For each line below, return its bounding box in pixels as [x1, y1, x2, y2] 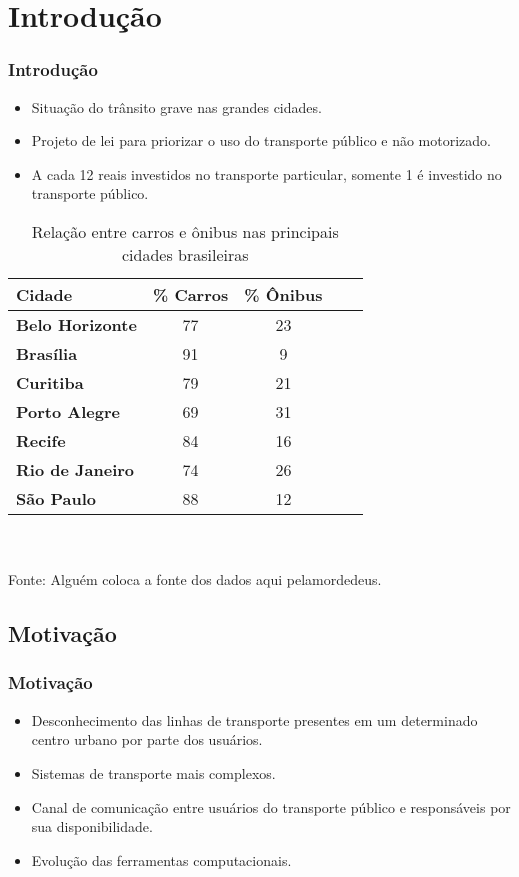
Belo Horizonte [16, 312, 137, 336]
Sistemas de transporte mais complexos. [31, 762, 276, 783]
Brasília [16, 341, 78, 365]
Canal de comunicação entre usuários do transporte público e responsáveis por [31, 796, 511, 817]
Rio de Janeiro [16, 457, 135, 481]
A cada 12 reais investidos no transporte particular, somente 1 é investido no [31, 163, 502, 184]
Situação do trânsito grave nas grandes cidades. [31, 96, 322, 117]
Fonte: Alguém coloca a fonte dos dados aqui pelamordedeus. [8, 569, 382, 590]
